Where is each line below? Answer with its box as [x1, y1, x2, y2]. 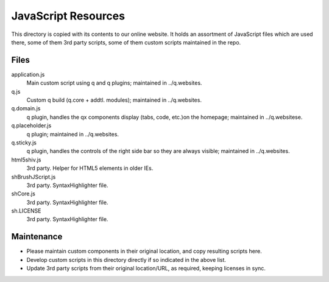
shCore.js [11, 190, 36, 197]
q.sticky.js [11, 139, 37, 146]
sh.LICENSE [11, 207, 41, 214]
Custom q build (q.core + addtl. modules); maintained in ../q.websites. [26, 96, 202, 104]
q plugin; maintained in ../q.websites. [26, 130, 119, 138]
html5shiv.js [11, 156, 41, 163]
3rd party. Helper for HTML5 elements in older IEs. [26, 164, 154, 172]
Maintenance [11, 231, 63, 242]
